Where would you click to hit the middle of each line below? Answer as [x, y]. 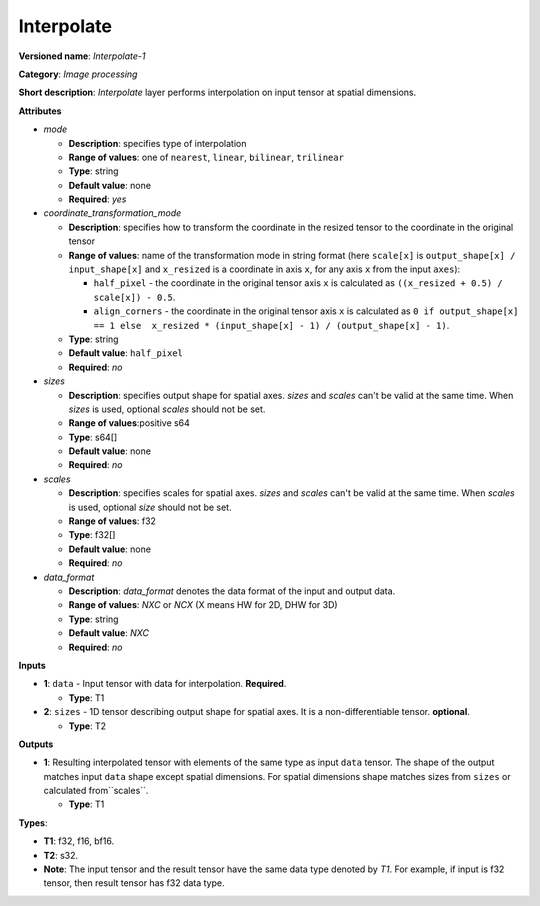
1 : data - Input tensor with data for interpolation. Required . [165, 684]
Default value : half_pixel [126, 353]
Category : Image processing [78, 74]
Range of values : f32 [112, 521]
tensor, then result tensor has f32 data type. [134, 883]
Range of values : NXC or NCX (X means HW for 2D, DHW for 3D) [203, 605]
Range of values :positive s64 [129, 423]
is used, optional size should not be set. [150, 507]
